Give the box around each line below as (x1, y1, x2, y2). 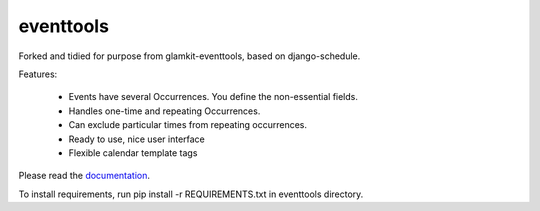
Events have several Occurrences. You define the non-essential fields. (68, 91, 359, 103)
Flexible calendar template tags (68, 146, 198, 159)
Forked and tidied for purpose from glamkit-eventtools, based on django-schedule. (18, 50, 361, 62)
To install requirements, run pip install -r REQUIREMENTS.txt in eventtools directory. (18, 188, 364, 200)
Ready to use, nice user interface (68, 133, 205, 145)
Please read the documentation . (18, 170, 150, 182)
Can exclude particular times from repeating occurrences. (68, 119, 308, 131)
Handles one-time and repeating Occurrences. (68, 105, 261, 117)
